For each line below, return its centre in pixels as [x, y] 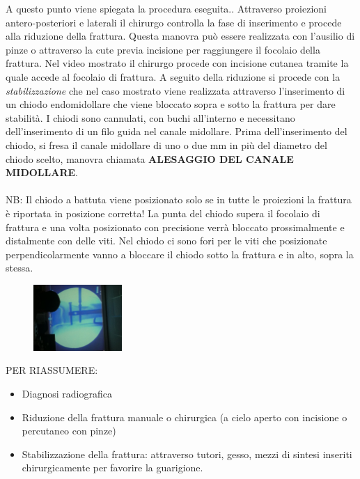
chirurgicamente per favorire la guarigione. [112, 468]
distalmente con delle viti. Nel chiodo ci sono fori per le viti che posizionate [166, 241]
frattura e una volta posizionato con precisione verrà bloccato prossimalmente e [175, 227]
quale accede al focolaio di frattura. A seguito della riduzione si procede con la [173, 76]
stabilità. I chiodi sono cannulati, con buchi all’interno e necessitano [150, 117]
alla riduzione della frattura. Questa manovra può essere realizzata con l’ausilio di [180, 36]
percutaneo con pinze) [69, 431]
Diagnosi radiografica [67, 393]
